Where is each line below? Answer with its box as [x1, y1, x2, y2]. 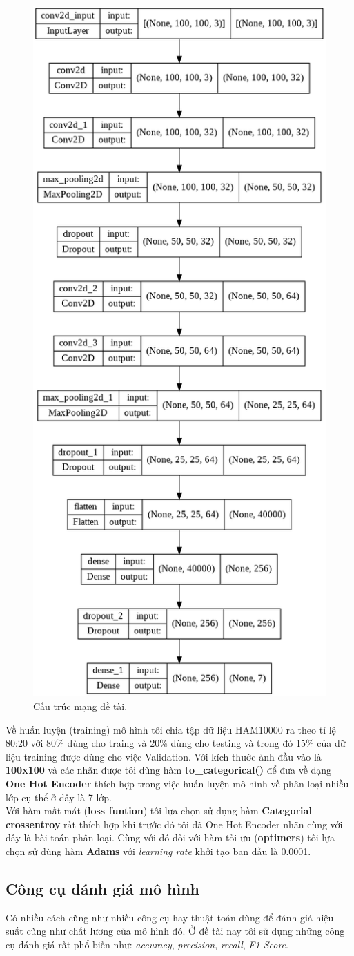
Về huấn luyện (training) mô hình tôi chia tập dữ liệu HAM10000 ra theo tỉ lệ [6, 722, 336, 736]
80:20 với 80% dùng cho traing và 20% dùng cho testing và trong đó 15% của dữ [6, 736, 346, 750]
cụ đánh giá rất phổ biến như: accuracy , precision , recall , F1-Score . [6, 937, 288, 951]
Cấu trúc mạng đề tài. [33, 698, 128, 713]
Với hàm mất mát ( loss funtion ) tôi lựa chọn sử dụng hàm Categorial [6, 803, 312, 818]
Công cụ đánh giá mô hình [6, 877, 200, 899]
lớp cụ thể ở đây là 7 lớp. [6, 790, 112, 804]
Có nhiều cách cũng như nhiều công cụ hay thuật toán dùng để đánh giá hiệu [6, 910, 334, 924]
